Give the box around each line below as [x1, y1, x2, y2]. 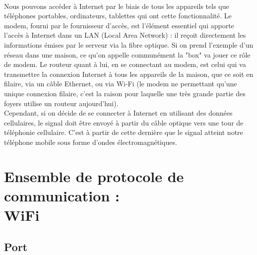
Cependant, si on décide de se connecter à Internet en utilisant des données [4, 108, 233, 118]
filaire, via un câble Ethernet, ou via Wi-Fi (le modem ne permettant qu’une [4, 78, 237, 89]
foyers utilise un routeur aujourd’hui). [4, 98, 119, 108]
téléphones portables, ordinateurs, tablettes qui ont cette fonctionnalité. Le [4, 10, 232, 21]
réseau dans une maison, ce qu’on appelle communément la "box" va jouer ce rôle [4, 49, 251, 60]
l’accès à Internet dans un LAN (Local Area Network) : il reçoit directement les [4, 30, 246, 40]
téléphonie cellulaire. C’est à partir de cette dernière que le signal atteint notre [4, 127, 243, 137]
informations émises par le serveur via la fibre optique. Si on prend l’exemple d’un [4, 39, 254, 50]
